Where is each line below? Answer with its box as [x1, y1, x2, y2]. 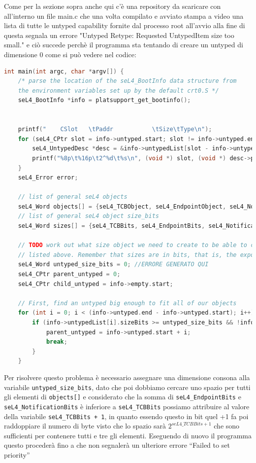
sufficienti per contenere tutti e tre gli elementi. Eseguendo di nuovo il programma [4, 430, 252, 440]
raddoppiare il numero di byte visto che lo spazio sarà [4, 421, 166, 431]
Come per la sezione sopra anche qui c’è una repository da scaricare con [4, 1, 221, 11]
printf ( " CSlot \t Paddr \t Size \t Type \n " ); [18, 126, 212, 133]
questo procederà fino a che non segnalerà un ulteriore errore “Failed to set [4, 440, 230, 450]
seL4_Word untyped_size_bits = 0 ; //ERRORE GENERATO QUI [18, 261, 209, 268]
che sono [214, 421, 240, 431]
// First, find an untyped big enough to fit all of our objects [18, 299, 237, 307]
